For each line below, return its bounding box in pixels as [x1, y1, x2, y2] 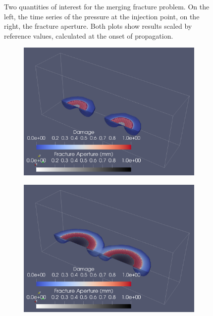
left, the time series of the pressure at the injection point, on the [4, 11, 200, 21]
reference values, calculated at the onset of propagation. [4, 30, 173, 41]
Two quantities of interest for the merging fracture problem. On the [4, 1, 210, 11]
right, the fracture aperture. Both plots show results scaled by [4, 21, 192, 31]
